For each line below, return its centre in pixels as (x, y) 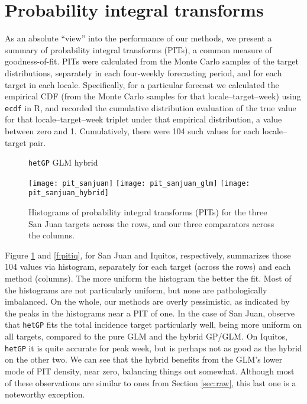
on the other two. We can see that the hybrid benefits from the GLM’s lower (144, 359)
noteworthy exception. (45, 394)
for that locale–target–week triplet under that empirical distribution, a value (143, 119)
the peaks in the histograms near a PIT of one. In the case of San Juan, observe (150, 313)
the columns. (51, 235)
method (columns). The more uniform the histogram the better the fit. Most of (148, 278)
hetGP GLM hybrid (63, 162)
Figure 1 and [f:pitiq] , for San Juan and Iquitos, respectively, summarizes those (148, 255)
